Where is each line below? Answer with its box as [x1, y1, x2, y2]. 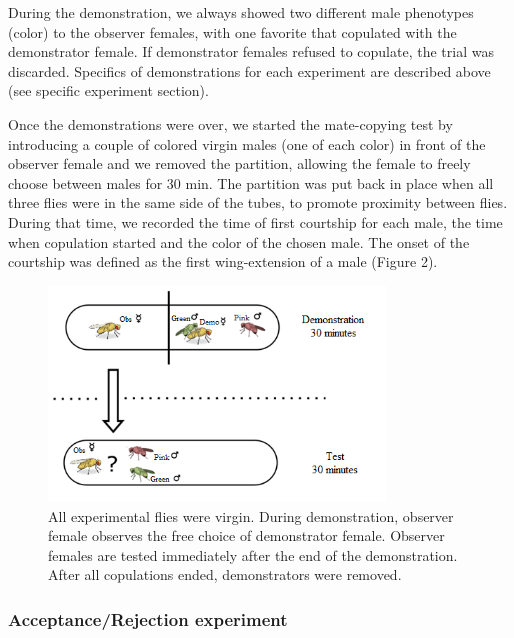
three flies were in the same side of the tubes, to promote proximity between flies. [8, 192, 508, 213]
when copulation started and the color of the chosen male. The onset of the [8, 231, 470, 252]
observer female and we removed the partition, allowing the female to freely [8, 153, 471, 174]
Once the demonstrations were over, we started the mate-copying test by [8, 113, 453, 134]
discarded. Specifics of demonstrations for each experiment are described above [8, 60, 491, 81]
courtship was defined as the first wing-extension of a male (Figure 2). [8, 251, 438, 272]
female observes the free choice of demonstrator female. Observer [48, 525, 445, 546]
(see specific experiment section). [8, 80, 209, 101]
